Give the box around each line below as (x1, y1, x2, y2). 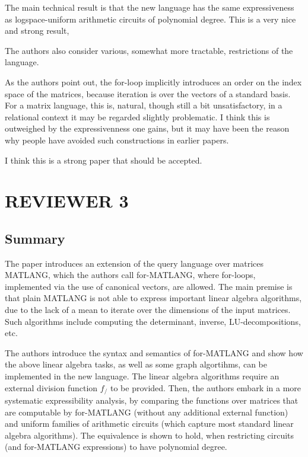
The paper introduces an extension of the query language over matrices (5, 257, 263, 269)
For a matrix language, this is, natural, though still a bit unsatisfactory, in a (5, 99, 282, 111)
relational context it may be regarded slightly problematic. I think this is (5, 110, 270, 123)
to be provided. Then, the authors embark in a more (110, 381, 301, 394)
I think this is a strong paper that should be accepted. (5, 154, 202, 166)
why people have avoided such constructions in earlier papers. (5, 133, 229, 146)
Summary (5, 229, 65, 247)
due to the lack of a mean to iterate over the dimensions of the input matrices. (5, 303, 291, 316)
